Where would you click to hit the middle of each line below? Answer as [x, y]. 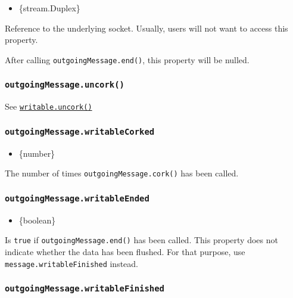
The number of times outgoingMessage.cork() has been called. [122, 173]
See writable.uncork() [49, 106]
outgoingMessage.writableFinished [85, 289]
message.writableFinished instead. [72, 263]
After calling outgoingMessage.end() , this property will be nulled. [127, 59]
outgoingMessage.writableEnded [77, 198]
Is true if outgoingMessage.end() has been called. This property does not [141, 240]
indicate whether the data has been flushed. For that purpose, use [125, 251]
